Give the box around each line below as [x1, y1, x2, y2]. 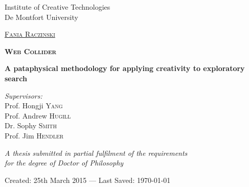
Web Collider [5, 45, 57, 56]
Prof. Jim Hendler [5, 130, 64, 141]
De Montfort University [5, 11, 78, 22]
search [5, 73, 27, 83]
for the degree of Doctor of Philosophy [5, 157, 124, 168]
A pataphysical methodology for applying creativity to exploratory [5, 63, 245, 74]
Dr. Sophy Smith [5, 120, 57, 131]
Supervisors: [5, 90, 42, 101]
